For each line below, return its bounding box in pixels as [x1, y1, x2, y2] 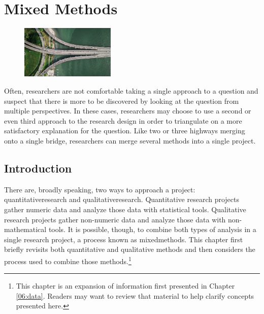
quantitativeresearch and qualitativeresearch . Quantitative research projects [4, 194, 240, 205]
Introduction [4, 160, 72, 176]
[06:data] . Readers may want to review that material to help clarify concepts [16, 290, 254, 301]
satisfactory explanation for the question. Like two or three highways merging [4, 125, 245, 136]
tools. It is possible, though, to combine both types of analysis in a [48, 224, 256, 235]
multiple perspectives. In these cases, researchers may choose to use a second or [4, 105, 251, 116]
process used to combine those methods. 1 [4, 254, 131, 266]
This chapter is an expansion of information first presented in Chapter [16, 280, 235, 291]
